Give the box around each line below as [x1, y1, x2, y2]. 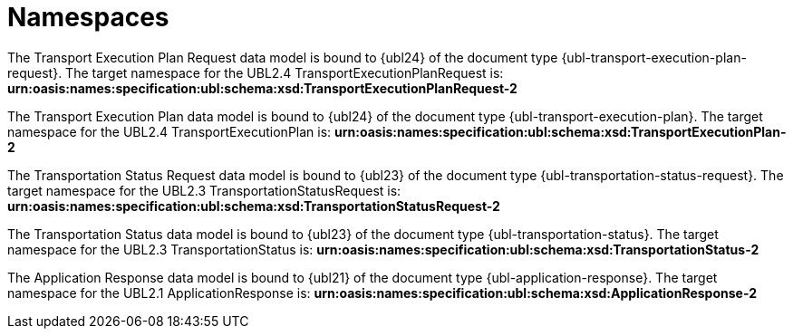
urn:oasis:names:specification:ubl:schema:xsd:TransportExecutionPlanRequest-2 [7, 80, 517, 96]
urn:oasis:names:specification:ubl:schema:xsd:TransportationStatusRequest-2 [7, 197, 500, 214]
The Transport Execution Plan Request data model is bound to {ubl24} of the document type [7, 49, 558, 65]
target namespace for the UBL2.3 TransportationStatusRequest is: [7, 182, 401, 198]
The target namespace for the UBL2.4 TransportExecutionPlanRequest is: [65, 64, 504, 81]
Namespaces [7, 2, 169, 33]
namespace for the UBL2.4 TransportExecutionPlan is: [7, 123, 332, 139]
